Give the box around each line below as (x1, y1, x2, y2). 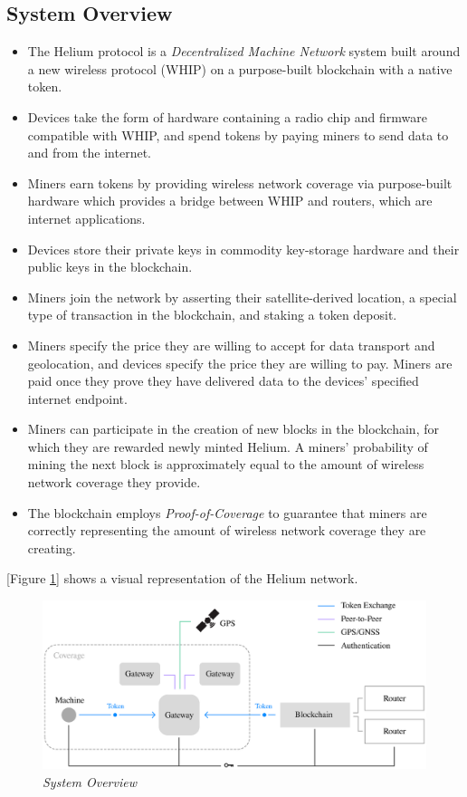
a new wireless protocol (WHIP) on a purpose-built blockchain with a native (27, 59, 453, 78)
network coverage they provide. (27, 473, 201, 492)
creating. (27, 538, 76, 557)
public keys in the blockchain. (27, 257, 193, 276)
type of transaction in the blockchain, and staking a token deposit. (27, 305, 397, 324)
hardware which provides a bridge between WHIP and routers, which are (27, 191, 433, 210)
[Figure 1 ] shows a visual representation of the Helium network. (6, 569, 358, 588)
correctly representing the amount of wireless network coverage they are (27, 521, 426, 540)
